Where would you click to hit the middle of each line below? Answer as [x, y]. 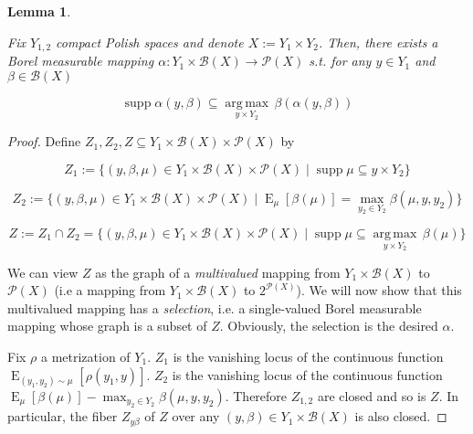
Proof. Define [44, 141]
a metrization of [86, 357]
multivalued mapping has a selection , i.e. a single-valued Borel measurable [215, 307]
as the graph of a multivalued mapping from [218, 272]
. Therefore [256, 395]
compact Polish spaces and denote [150, 42]
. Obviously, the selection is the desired [329, 326]
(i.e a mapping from [110, 290]
